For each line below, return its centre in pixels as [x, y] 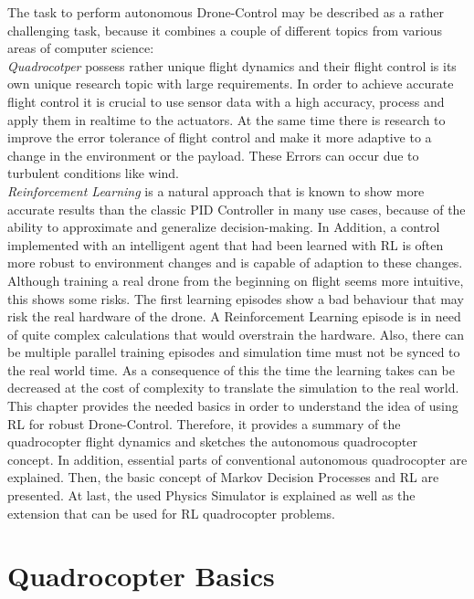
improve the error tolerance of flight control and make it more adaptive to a [220, 137]
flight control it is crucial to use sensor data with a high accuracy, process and [226, 101]
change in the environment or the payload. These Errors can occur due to [213, 155]
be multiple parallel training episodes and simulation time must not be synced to [234, 352]
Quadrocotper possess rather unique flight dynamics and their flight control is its [232, 65]
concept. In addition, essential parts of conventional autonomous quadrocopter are [237, 459]
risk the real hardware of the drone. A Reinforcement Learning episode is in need [234, 316]
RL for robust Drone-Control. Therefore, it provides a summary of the [204, 423]
